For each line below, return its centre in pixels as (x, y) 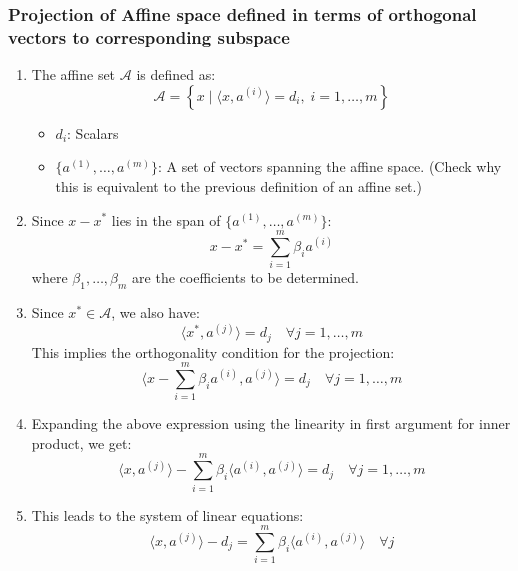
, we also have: (155, 312)
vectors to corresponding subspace (149, 36)
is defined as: (176, 74)
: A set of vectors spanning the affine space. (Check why (329, 166)
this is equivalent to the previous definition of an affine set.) (238, 185)
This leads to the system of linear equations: (167, 514)
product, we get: (81, 442)
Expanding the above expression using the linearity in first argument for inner (271, 423)
